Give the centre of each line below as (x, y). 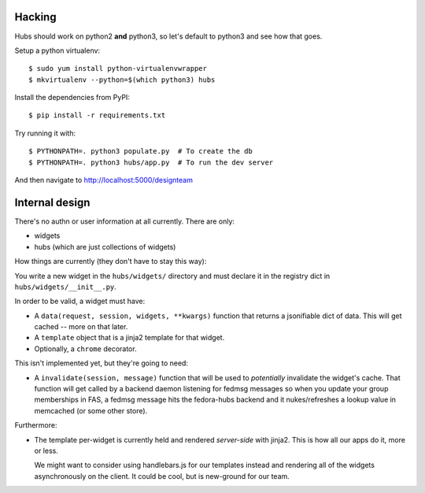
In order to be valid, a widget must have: (80, 301)
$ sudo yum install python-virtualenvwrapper (118, 69)
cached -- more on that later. (81, 327)
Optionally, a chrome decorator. (85, 348)
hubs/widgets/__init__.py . (66, 287)
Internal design (52, 202)
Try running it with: (45, 133)
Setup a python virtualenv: (57, 50)
